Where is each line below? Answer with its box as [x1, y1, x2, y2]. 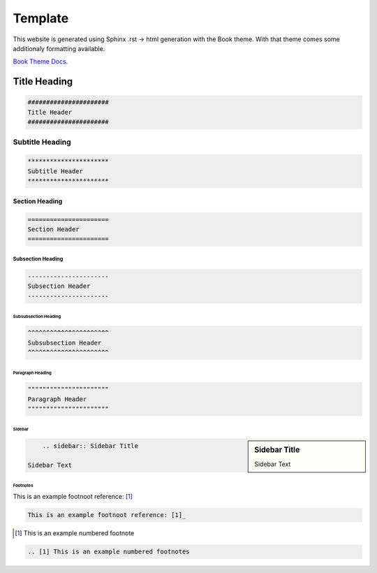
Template [13, 10, 69, 26]
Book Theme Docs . [13, 57, 68, 66]
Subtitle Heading [13, 137, 71, 147]
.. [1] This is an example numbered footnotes [27, 548, 190, 556]
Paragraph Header [27, 395, 87, 403]
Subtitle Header [27, 167, 84, 175]
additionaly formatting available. [13, 44, 105, 52]
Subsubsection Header [27, 339, 102, 347]
